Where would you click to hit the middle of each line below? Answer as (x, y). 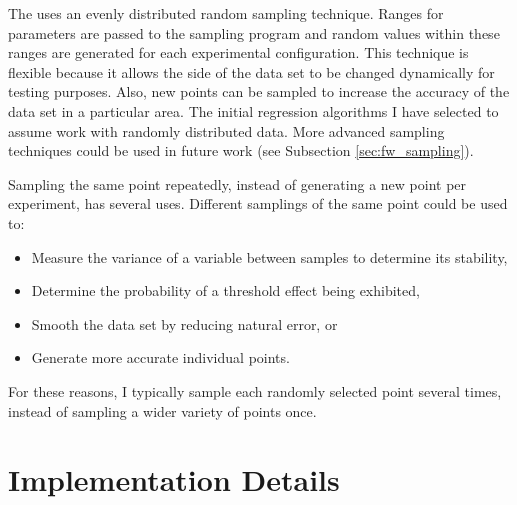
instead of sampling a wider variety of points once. (162, 410)
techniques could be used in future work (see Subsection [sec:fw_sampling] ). (241, 150)
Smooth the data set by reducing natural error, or (184, 323)
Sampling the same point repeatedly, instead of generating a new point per (237, 183)
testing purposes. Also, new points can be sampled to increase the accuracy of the (259, 91)
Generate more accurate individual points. (160, 357)
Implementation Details (174, 479)
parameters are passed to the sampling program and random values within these (254, 32)
